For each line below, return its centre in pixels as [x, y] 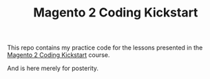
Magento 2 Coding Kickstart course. [59, 55]
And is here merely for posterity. [53, 68]
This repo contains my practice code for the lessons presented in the [105, 48]
